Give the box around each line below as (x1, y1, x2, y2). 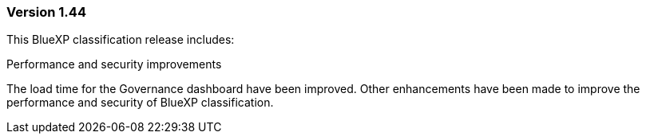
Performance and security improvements (6, 57, 222, 72)
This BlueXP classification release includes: (6, 33, 235, 47)
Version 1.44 (6, 4, 86, 20)
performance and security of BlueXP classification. (6, 95, 274, 110)
